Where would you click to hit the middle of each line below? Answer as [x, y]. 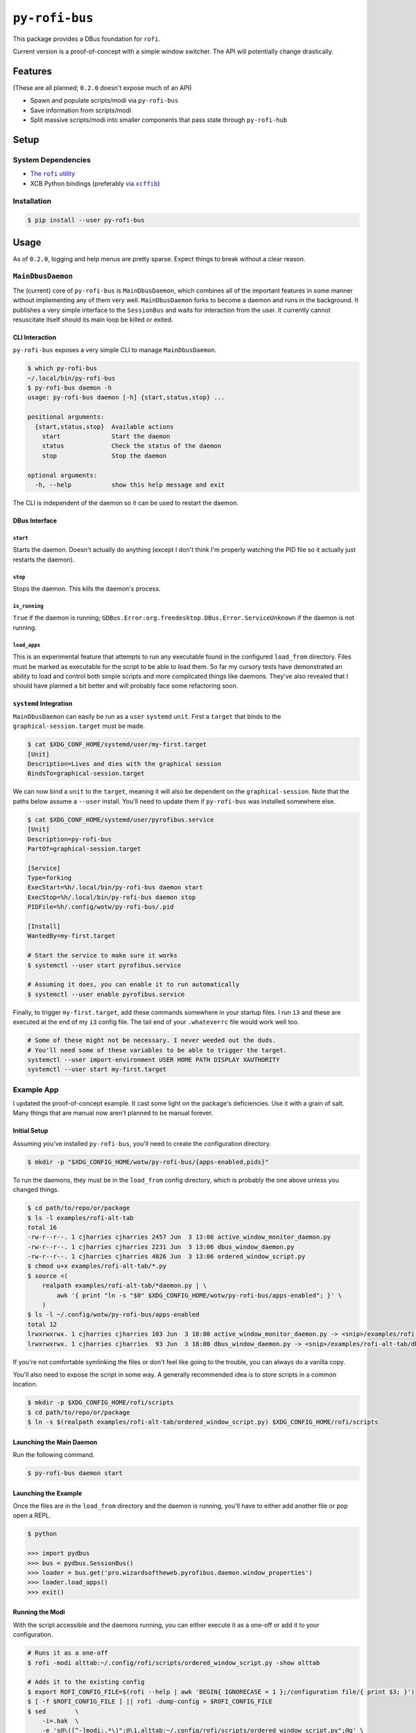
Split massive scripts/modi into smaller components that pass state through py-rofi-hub [159, 120]
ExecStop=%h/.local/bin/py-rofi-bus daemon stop [112, 897]
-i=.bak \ [60, 1721]
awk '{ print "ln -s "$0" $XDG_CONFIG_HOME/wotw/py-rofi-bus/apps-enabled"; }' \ [199, 1295]
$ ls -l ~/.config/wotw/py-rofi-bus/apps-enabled [113, 1315]
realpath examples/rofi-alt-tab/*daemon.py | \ [124, 1286]
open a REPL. [32, 1515]
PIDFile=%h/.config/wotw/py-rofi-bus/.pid [101, 907]
